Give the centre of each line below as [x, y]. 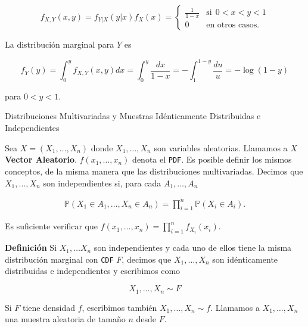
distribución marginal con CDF [59, 259]
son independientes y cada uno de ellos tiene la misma [193, 247]
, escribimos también [119, 307]
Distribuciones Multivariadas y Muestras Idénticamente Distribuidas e [133, 116]
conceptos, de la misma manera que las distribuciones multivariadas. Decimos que [154, 171]
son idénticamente [245, 259]
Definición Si [31, 247]
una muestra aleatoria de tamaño [65, 319]
